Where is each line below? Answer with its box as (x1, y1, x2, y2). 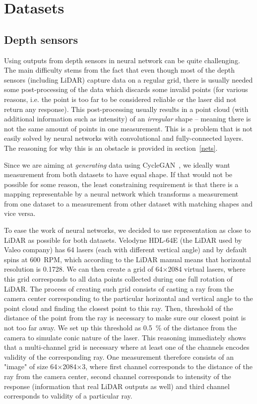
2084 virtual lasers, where (168, 264, 246, 274)
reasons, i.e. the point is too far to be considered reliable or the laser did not (4, 94, 237, 104)
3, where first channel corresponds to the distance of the (82, 361, 253, 372)
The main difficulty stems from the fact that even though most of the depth (4, 65, 235, 75)
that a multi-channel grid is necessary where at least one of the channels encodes (4, 342, 250, 352)
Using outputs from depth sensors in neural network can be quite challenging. (4, 55, 240, 65)
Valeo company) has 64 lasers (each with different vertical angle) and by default (4, 244, 247, 255)
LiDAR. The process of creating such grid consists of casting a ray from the (4, 283, 234, 294)
